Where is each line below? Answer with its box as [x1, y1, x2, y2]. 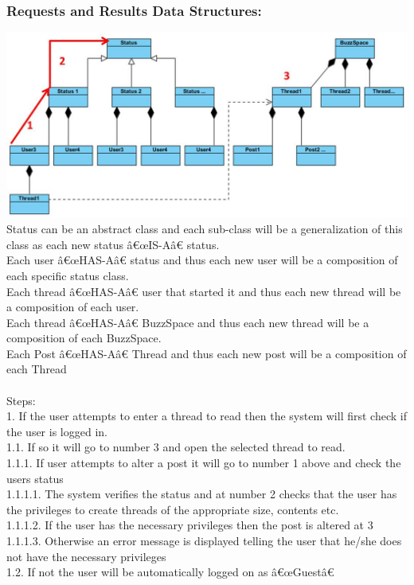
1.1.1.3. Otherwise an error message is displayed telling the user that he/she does [6, 532, 402, 548]
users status [6, 470, 64, 486]
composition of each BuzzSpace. [6, 330, 162, 346]
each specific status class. [6, 267, 129, 283]
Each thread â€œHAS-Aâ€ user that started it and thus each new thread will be [6, 283, 401, 299]
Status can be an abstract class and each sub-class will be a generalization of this [6, 220, 403, 237]
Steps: [6, 392, 36, 408]
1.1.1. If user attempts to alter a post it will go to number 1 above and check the [6, 454, 401, 471]
